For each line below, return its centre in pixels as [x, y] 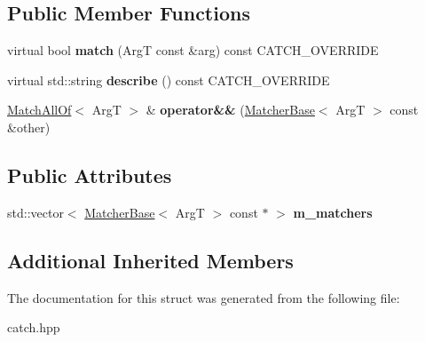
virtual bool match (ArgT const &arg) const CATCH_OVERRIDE [193, 50]
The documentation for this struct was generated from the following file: [204, 297]
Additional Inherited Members [150, 260]
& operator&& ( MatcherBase [230, 110]
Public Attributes [90, 175]
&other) [29, 127]
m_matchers [333, 212]
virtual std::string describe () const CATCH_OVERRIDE [169, 80]
